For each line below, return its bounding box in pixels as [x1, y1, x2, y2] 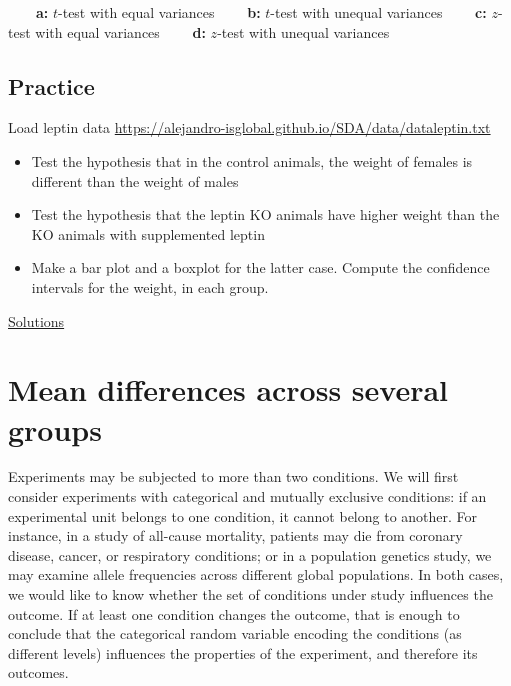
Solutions [8, 310, 65, 331]
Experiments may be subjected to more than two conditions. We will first [8, 466, 459, 487]
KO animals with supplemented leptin [31, 223, 265, 244]
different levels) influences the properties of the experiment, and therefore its [8, 642, 478, 663]
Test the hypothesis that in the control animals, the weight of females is [31, 150, 473, 171]
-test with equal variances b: [58, 2, 261, 22]
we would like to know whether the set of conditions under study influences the [8, 584, 493, 605]
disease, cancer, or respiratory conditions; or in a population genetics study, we [8, 544, 492, 565]
